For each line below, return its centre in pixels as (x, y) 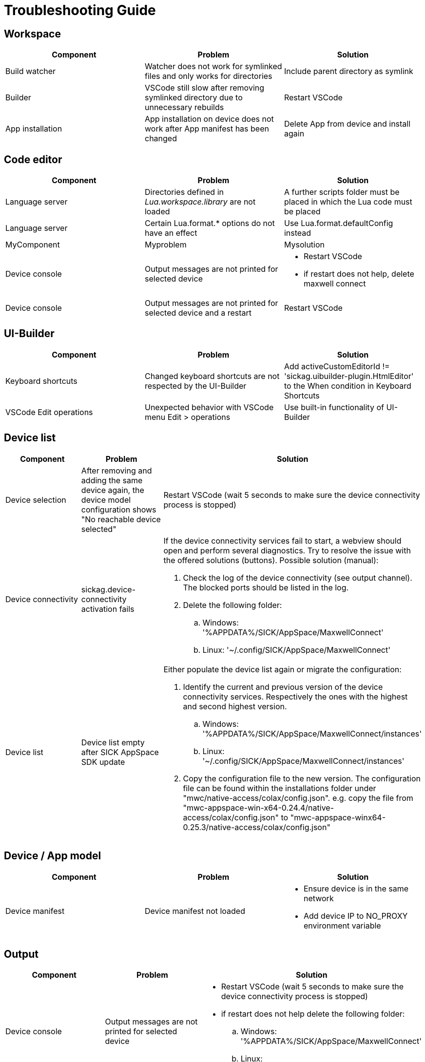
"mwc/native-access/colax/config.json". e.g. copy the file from (298, 798)
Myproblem (165, 245)
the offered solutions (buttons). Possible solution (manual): (271, 560)
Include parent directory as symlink (348, 71)
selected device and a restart (198, 313)
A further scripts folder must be (342, 192)
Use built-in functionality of (334, 407)
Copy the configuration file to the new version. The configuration (302, 778)
